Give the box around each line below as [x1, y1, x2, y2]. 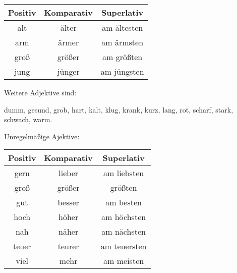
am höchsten [101, 211, 146, 223]
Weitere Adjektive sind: [4, 87, 77, 97]
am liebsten [103, 167, 144, 179]
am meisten [103, 255, 144, 267]
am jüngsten [100, 66, 144, 77]
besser [57, 196, 79, 208]
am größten [102, 51, 143, 63]
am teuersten [100, 240, 147, 252]
